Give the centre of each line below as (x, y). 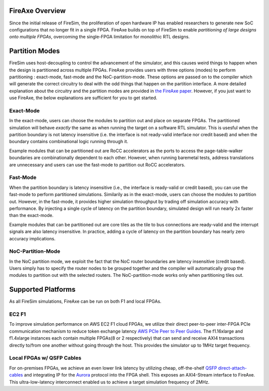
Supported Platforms (42, 290)
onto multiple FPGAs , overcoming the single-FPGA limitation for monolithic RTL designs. (100, 37)
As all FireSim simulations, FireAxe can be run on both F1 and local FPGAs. (85, 301)
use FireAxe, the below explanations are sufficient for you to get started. (83, 98)
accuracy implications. (32, 238)
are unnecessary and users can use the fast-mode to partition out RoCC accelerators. (97, 165)
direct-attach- (232, 368)
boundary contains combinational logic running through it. (69, 142)
